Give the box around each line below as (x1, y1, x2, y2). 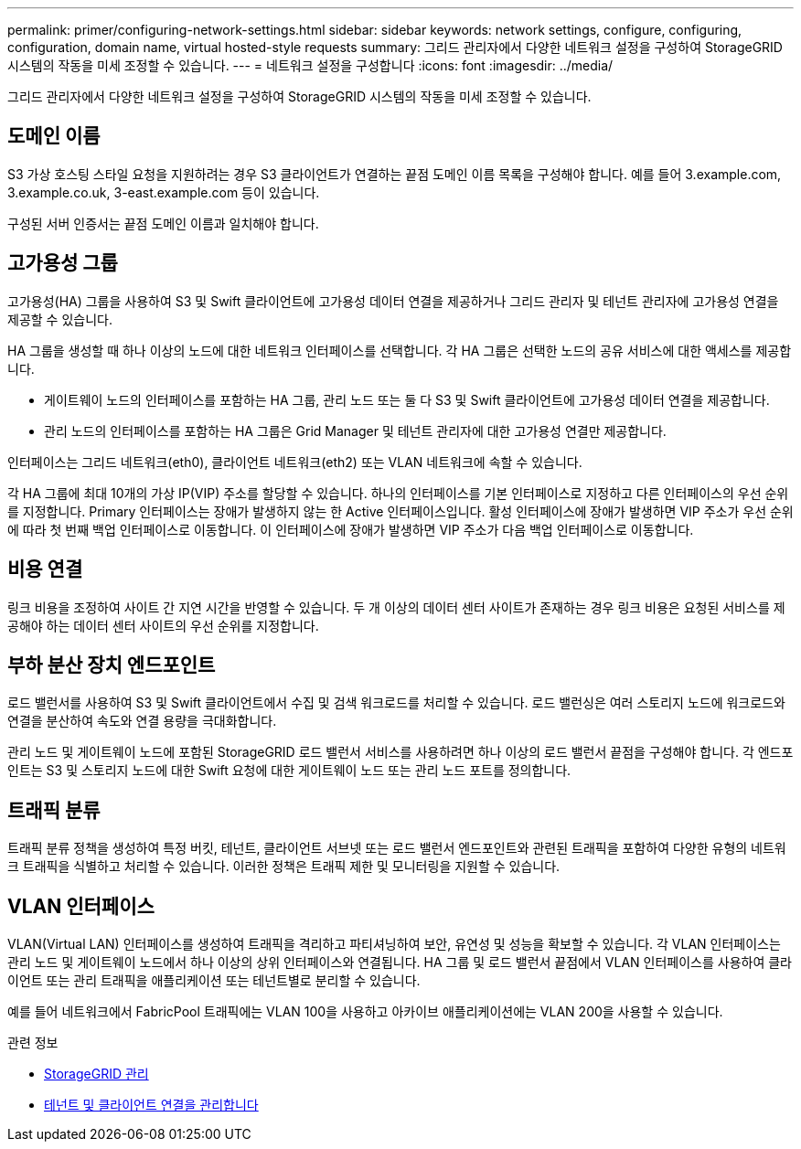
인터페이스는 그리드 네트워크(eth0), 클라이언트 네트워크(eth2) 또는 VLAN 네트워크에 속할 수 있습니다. (7, 453, 582, 470)
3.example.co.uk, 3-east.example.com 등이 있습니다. (7, 184, 320, 200)
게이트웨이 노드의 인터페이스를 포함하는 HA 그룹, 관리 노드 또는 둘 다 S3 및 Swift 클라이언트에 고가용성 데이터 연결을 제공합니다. (44, 391, 770, 408)
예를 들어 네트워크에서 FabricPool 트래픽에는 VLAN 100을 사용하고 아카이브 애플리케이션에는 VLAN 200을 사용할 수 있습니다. (7, 1004, 723, 1020)
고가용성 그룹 (7, 251, 118, 275)
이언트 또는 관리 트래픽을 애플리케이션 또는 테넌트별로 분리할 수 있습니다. (7, 973, 421, 989)
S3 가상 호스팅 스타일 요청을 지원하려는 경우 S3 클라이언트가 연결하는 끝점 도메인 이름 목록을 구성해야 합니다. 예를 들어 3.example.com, (7, 165, 782, 182)
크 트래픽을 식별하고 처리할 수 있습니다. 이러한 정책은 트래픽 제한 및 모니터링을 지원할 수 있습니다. (7, 858, 561, 875)
